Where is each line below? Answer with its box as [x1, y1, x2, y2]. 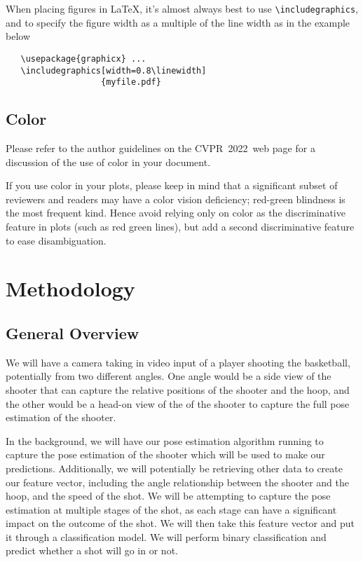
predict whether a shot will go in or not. [6, 543, 178, 558]
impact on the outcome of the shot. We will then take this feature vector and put [6, 516, 355, 530]
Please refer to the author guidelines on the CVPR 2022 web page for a [6, 141, 315, 156]
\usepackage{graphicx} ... [20, 53, 146, 64]
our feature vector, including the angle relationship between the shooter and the [6, 474, 349, 489]
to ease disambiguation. [6, 233, 107, 247]
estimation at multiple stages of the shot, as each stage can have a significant [6, 502, 337, 516]
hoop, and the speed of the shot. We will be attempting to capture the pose [6, 488, 331, 503]
